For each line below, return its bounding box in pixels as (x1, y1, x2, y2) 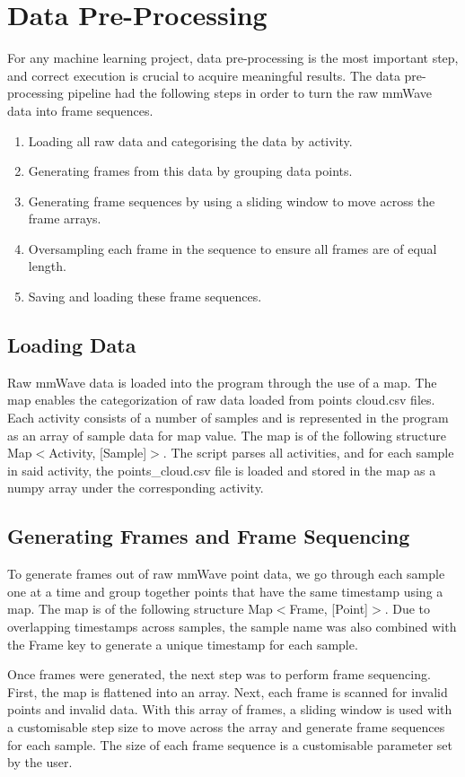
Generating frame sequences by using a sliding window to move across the (28, 191, 435, 210)
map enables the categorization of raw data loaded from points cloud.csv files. (7, 390, 435, 409)
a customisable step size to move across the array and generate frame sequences (7, 717, 445, 736)
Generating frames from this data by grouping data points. (28, 162, 353, 180)
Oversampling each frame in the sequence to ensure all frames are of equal (28, 239, 437, 258)
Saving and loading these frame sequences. (28, 287, 262, 306)
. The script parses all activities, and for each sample (162, 443, 454, 462)
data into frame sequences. (7, 100, 154, 119)
